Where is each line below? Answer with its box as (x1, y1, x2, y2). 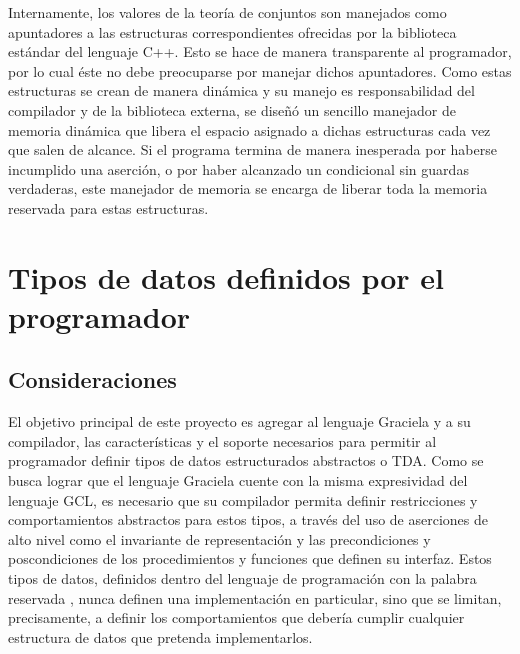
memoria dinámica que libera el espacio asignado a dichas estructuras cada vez (8, 119, 491, 140)
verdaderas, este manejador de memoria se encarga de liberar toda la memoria (8, 178, 488, 199)
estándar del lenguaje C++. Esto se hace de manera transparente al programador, (8, 41, 512, 62)
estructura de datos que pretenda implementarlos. (8, 626, 313, 647)
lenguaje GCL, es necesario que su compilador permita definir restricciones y (8, 489, 478, 510)
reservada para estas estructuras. (8, 197, 209, 218)
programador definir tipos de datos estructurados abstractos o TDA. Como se (8, 450, 484, 471)
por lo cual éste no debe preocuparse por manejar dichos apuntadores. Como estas (8, 60, 512, 81)
